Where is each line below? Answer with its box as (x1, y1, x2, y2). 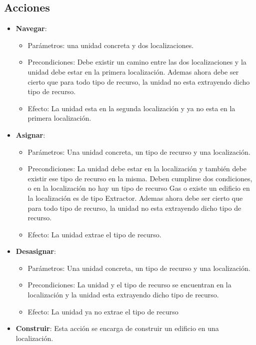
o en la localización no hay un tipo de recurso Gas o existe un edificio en (27, 183, 250, 193)
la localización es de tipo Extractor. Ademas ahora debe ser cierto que (27, 192, 243, 203)
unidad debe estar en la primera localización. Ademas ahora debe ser (27, 66, 239, 77)
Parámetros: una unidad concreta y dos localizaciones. (27, 40, 194, 50)
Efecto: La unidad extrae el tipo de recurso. (27, 229, 161, 239)
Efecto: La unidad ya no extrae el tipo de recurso (27, 306, 178, 316)
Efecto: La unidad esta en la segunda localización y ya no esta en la (27, 103, 235, 113)
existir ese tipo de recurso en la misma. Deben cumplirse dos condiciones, (27, 173, 252, 183)
